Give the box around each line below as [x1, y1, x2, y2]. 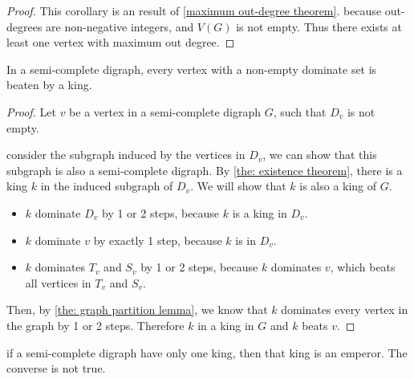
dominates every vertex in [281, 301, 408, 318]
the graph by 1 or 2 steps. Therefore [6, 316, 185, 333]
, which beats [330, 259, 396, 275]
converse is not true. [6, 360, 106, 377]
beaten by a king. [6, 76, 92, 93]
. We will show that [190, 177, 286, 194]
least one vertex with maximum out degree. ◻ [6, 34, 235, 51]
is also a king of [299, 177, 377, 194]
